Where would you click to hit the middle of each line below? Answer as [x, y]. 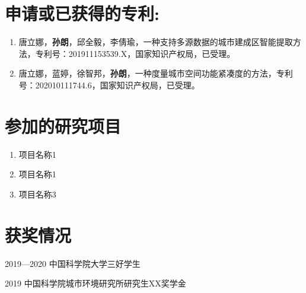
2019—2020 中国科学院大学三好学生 [73, 263]
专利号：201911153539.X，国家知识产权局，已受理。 [135, 53]
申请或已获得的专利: [82, 13]
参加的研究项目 [63, 125]
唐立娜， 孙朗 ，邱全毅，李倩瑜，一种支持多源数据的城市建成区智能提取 [156, 42]
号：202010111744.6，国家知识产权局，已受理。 [109, 85]
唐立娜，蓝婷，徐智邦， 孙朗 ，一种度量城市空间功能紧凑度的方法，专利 [156, 73]
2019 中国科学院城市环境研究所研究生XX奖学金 [95, 283]
